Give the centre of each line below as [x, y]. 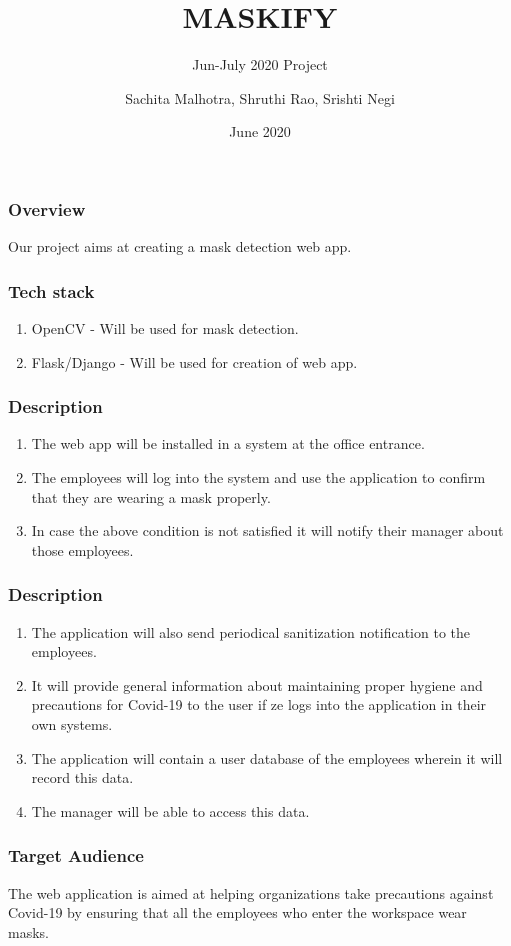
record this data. [82, 777]
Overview [47, 208]
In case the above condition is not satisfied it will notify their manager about [267, 530]
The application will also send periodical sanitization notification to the [250, 631]
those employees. [82, 549]
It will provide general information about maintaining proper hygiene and [257, 684]
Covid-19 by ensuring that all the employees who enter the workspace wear [237, 912]
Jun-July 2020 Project [260, 64]
